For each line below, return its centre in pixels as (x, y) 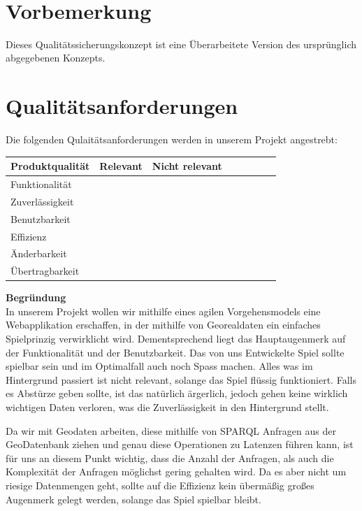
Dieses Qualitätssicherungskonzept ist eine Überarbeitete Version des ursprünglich (181, 44)
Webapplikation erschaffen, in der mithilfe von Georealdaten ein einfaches (163, 325)
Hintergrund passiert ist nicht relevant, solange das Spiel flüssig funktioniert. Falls (181, 379)
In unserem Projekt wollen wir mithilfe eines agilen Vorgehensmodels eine (163, 311)
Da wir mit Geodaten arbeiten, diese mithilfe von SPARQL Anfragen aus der (171, 430)
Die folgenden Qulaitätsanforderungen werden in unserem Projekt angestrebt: (172, 139)
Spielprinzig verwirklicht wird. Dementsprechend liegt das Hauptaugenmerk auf (176, 339)
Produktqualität (50, 166)
